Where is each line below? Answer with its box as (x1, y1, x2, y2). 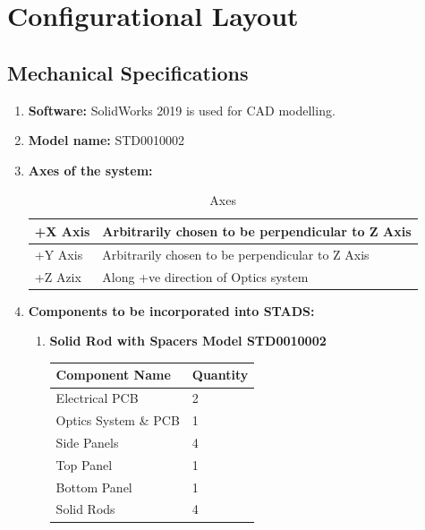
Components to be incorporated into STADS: (28, 301, 315, 320)
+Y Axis (34, 244, 83, 263)
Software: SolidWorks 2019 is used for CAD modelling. (28, 100, 336, 119)
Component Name (55, 365, 171, 384)
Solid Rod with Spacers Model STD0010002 (49, 331, 327, 350)
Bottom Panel (55, 477, 132, 496)
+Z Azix (34, 267, 81, 286)
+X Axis (34, 221, 90, 240)
